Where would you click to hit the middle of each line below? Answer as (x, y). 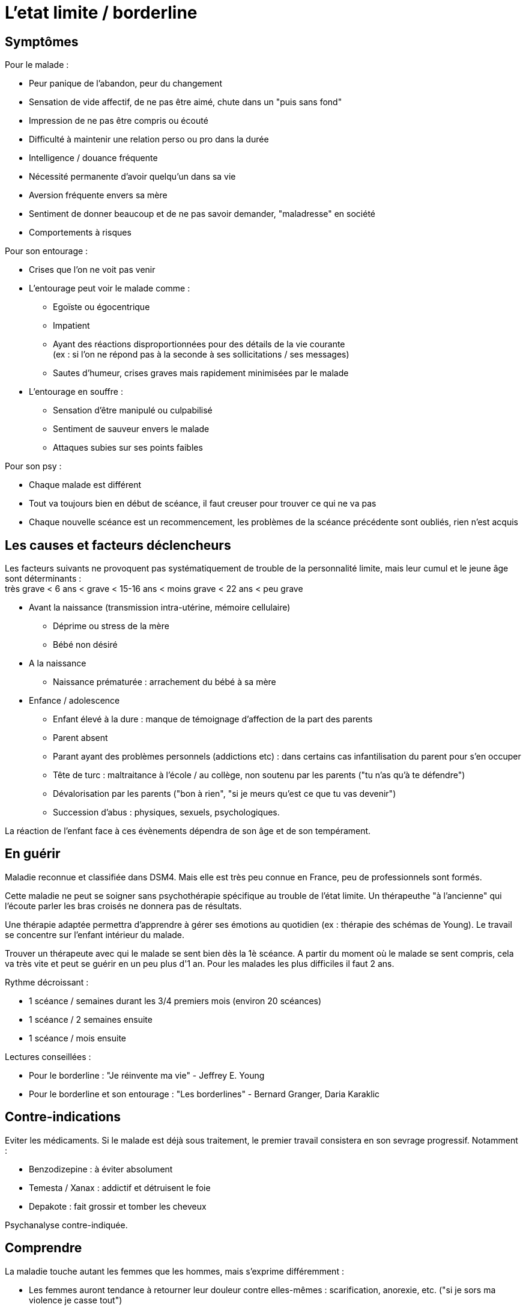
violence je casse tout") (76, 1300)
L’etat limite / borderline (101, 13)
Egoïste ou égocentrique (101, 307)
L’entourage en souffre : (76, 392)
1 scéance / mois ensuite (78, 1038)
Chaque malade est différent (85, 485)
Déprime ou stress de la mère (111, 626)
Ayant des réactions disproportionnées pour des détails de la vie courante (199, 344)
